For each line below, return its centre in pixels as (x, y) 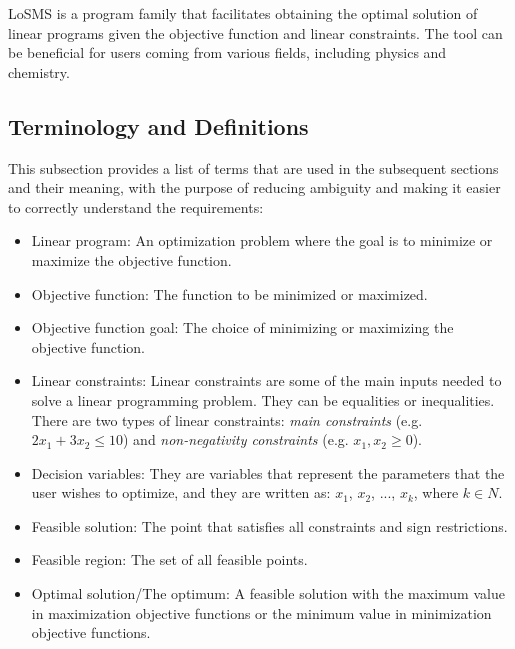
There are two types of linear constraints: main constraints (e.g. (227, 419)
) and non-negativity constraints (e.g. (235, 439)
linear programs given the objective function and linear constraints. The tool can (255, 32)
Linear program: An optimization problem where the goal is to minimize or (262, 240)
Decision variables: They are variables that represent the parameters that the (268, 472)
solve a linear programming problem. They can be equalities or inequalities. (263, 399)
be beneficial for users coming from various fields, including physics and (227, 52)
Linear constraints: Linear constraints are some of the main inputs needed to (266, 380)
